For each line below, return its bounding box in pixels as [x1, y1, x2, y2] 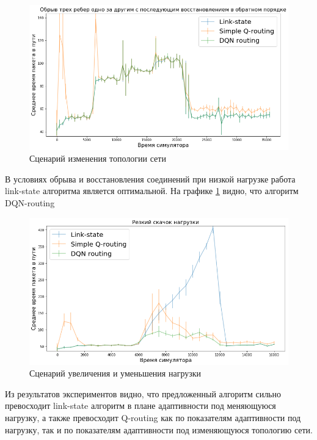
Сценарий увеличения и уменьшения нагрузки [29, 367, 202, 380]
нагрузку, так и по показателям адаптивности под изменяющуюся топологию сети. [5, 423, 313, 436]
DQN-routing [5, 196, 55, 209]
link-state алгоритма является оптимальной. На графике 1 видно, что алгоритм [5, 184, 299, 197]
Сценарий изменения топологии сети [29, 152, 166, 165]
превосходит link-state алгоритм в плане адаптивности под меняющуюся [5, 399, 276, 412]
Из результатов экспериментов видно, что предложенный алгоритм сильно [5, 387, 281, 400]
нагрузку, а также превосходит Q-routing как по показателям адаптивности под [5, 411, 301, 424]
